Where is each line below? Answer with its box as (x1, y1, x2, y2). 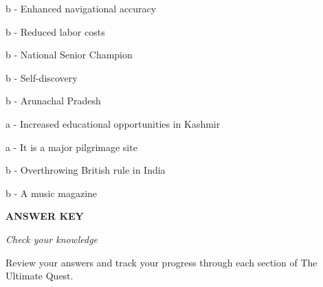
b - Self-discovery (5, 70, 78, 84)
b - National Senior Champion (5, 47, 133, 62)
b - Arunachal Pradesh (5, 93, 101, 108)
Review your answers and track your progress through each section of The (5, 255, 318, 269)
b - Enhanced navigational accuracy (5, 1, 157, 15)
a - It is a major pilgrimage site (5, 139, 137, 154)
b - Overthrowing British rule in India (5, 163, 166, 177)
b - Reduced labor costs (5, 24, 105, 38)
